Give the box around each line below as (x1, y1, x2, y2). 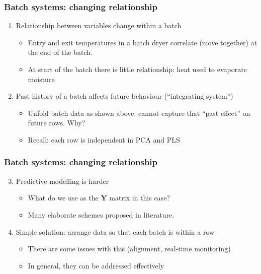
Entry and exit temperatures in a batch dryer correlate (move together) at (28, 37, 257, 47)
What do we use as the (28, 192, 99, 203)
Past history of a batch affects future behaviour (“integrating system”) (16, 91, 233, 101)
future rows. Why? (28, 117, 85, 128)
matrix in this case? (109, 192, 170, 203)
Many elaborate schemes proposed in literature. (28, 209, 175, 220)
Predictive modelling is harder (16, 175, 109, 186)
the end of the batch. (28, 47, 93, 57)
